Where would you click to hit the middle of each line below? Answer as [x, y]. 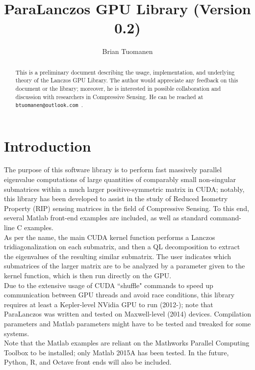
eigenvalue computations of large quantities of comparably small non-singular [120, 179]
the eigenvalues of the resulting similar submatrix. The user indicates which [117, 256]
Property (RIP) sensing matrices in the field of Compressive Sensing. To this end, [127, 208]
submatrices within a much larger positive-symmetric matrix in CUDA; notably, [124, 189]
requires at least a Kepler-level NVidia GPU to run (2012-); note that [109, 304]
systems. [17, 333]
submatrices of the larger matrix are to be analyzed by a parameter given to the [125, 266]
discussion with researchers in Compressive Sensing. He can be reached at [109, 96]
